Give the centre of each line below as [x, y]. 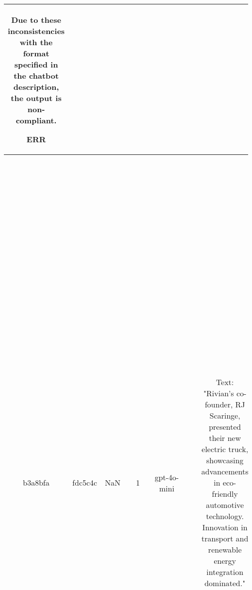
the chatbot [36, 76]
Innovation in [225, 527]
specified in [36, 64]
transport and [225, 538]
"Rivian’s [219, 393]
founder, [219, 404]
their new [225, 438]
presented [225, 427]
